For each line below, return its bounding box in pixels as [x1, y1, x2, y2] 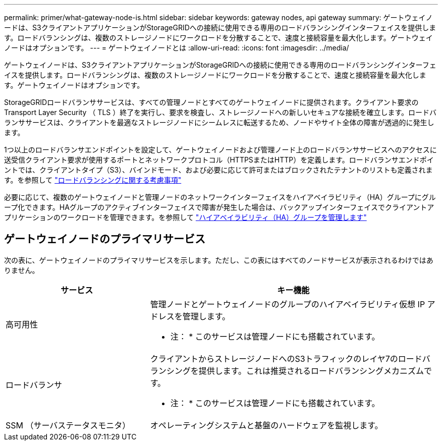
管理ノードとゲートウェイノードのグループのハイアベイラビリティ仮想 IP [150, 299, 425, 309]
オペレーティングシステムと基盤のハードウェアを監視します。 [150, 420, 383, 430]
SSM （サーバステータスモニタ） [6, 420, 131, 430]
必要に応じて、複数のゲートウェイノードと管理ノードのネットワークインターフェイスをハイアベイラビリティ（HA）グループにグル [4, 193, 436, 201]
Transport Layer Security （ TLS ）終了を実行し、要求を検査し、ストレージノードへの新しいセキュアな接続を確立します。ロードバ [4, 108, 436, 117]
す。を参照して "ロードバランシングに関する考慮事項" [4, 176, 182, 184]
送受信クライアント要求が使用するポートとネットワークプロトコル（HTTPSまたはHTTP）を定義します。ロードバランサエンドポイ [4, 155, 434, 164]
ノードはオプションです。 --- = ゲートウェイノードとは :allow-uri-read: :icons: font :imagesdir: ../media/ [4, 43, 349, 52]
